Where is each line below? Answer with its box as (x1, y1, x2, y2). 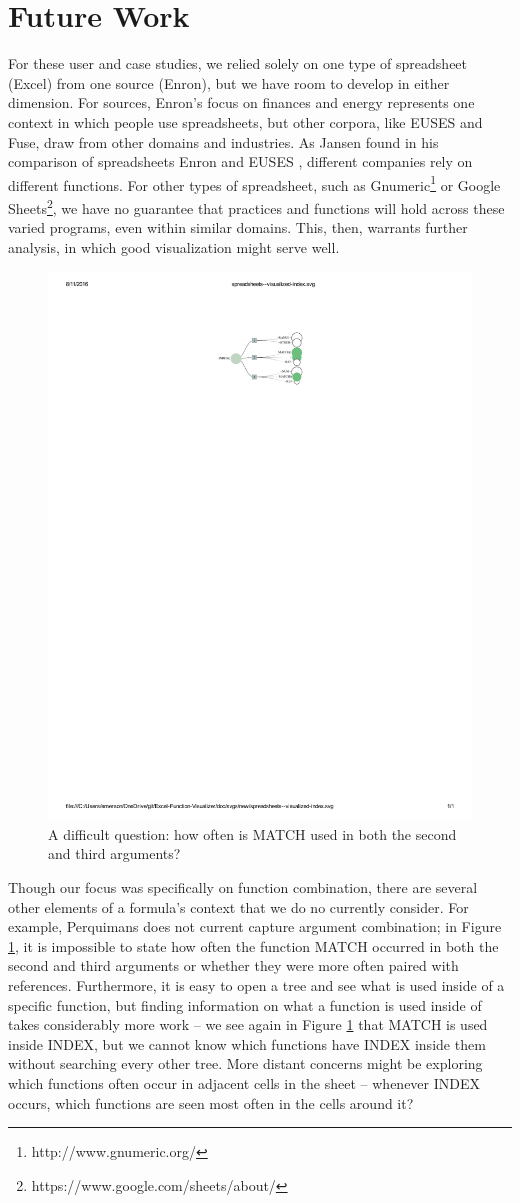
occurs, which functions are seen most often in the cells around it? (8, 1092, 414, 1113)
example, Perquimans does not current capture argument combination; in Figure (8, 916, 502, 937)
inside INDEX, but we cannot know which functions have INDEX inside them (8, 1033, 486, 1054)
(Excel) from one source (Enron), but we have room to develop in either (8, 72, 450, 93)
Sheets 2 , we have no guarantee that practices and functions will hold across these (8, 194, 505, 218)
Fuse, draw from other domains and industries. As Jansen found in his (8, 131, 439, 152)
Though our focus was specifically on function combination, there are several (8, 877, 478, 898)
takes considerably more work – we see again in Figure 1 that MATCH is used (8, 1014, 488, 1035)
